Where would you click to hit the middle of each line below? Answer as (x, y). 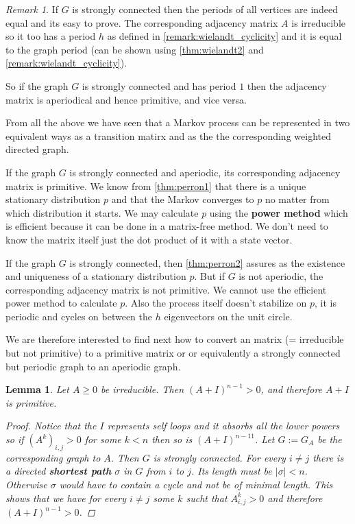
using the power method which (279, 212)
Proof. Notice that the (51, 426)
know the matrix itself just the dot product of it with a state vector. (149, 239)
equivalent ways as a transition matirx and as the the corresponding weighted (168, 135)
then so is (172, 439)
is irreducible (318, 22)
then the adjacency (287, 85)
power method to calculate (61, 303)
